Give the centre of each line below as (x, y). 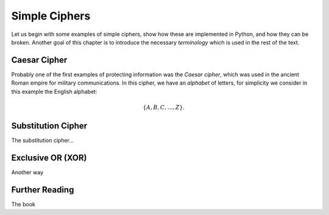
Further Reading (43, 190)
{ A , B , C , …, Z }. (164, 107)
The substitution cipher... (43, 140)
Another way (27, 172)
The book (23, 204)
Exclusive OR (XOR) (49, 157)
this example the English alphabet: (54, 91)
